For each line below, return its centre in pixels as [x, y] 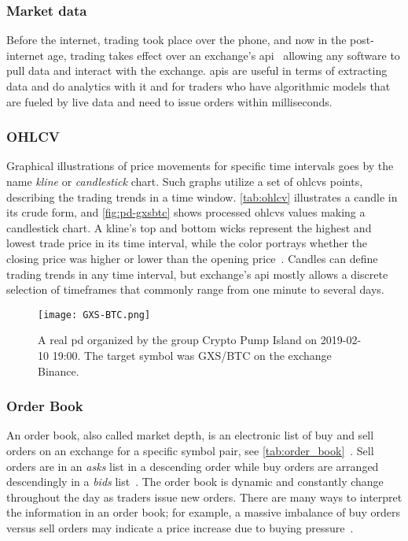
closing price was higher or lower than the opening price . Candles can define [192, 258]
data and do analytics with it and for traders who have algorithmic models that [198, 86]
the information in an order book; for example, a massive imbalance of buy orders [203, 512]
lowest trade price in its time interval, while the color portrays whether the [187, 243]
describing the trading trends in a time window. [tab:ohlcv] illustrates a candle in [202, 196]
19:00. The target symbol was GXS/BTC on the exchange [192, 355]
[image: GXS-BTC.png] [94, 315]
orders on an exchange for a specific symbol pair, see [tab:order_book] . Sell [190, 450]
